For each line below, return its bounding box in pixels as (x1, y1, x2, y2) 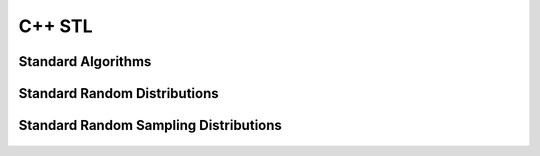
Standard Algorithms (18, 53, 152, 70)
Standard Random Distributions (18, 85, 219, 102)
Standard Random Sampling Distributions (18, 117, 282, 134)
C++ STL (18, 15, 94, 37)
